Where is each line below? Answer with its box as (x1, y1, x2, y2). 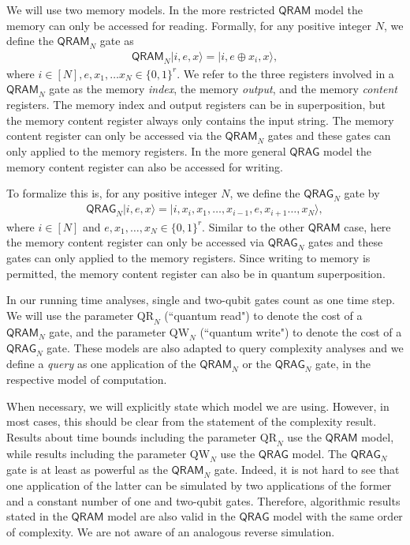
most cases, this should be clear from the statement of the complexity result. (6, 413, 377, 430)
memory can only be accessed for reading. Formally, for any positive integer (6, 17, 372, 33)
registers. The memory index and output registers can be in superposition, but (6, 96, 386, 113)
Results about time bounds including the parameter (6, 428, 257, 445)
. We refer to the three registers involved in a (177, 65, 394, 81)
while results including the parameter (6, 445, 187, 461)
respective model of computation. (6, 371, 167, 388)
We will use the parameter (6, 306, 134, 323)
